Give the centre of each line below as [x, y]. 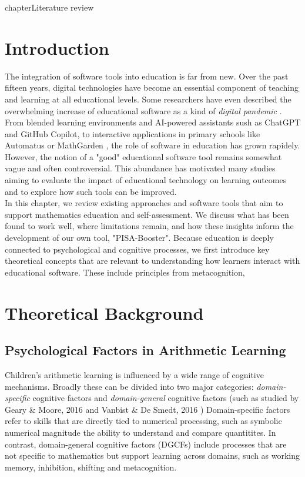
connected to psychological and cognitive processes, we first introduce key [137, 249]
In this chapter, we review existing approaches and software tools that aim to [144, 203]
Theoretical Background [104, 312]
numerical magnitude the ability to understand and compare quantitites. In [140, 432]
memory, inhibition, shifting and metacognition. [91, 467]
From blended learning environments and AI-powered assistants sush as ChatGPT [153, 122]
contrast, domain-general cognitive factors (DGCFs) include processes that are [146, 444]
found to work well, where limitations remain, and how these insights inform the [149, 226]
